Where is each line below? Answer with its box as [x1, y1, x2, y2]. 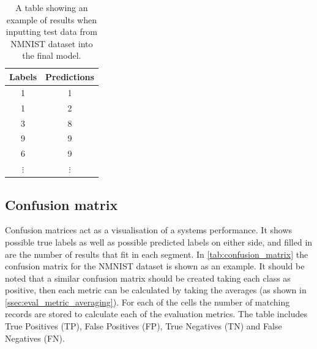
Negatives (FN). [5, 331, 65, 344]
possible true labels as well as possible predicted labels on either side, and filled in [5, 235, 313, 248]
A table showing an [15, 1, 88, 13]
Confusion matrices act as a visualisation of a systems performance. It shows [5, 223, 293, 236]
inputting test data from [6, 25, 97, 38]
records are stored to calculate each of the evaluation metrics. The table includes [5, 307, 307, 320]
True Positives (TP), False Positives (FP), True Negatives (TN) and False [5, 320, 282, 332]
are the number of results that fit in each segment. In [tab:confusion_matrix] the [5, 247, 308, 260]
